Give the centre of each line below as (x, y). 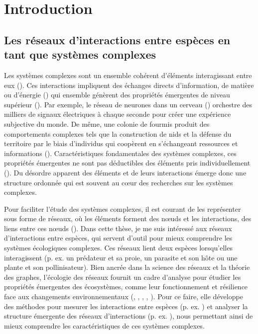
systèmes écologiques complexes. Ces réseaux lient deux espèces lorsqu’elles (118, 248)
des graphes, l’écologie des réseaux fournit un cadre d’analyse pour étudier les (123, 277)
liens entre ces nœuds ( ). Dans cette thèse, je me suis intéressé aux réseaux (118, 228)
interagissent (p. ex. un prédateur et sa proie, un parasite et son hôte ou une (121, 257)
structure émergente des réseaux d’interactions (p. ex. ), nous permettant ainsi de (129, 316)
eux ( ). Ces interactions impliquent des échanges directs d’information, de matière (129, 85)
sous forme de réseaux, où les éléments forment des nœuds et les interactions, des (128, 218)
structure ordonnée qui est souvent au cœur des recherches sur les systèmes (119, 182)
